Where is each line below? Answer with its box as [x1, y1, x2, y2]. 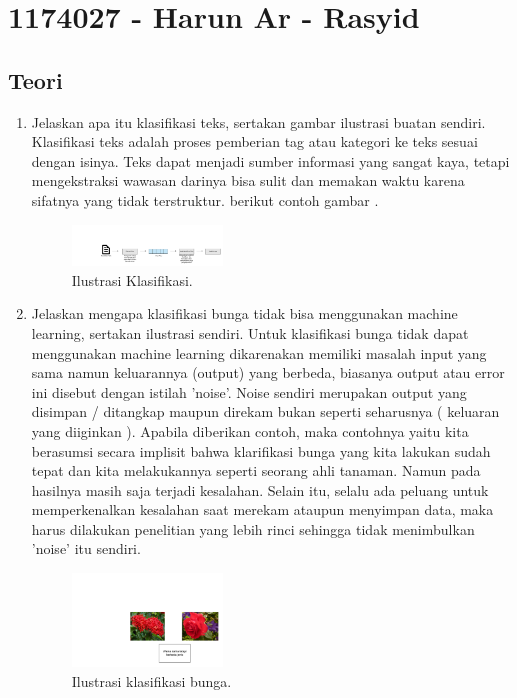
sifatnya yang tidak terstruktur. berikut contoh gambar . [31, 189, 379, 210]
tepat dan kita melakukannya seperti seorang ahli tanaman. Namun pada [31, 460, 481, 481]
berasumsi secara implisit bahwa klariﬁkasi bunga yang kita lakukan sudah [31, 440, 491, 461]
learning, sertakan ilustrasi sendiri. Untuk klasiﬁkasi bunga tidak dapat [31, 322, 469, 343]
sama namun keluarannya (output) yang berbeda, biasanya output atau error [31, 362, 505, 383]
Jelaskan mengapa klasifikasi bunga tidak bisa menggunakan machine [31, 303, 458, 324]
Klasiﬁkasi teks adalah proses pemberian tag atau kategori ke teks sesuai [31, 131, 478, 152]
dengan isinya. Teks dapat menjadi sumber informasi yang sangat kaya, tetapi [31, 150, 510, 171]
